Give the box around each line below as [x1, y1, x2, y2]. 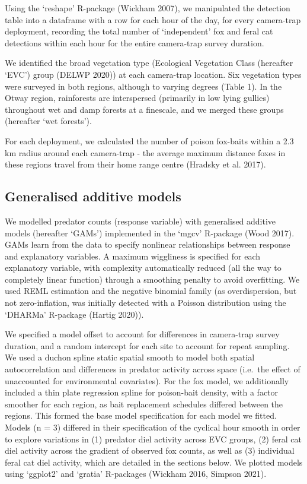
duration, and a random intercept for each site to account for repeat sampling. [5, 339, 290, 352]
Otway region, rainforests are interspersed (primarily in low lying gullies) [5, 91, 270, 104]
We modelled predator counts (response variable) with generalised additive [5, 214, 276, 227]
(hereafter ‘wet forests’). [5, 115, 92, 127]
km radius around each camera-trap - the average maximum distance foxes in [5, 146, 286, 159]
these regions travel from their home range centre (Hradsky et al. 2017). [5, 158, 266, 170]
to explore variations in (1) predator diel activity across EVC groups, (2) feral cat [5, 432, 302, 445]
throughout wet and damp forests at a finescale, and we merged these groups [5, 103, 284, 115]
